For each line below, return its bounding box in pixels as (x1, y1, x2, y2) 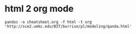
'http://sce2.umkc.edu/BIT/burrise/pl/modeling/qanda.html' (4, 23, 133, 29)
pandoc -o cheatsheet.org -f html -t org (4, 19, 92, 24)
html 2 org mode (4, 3, 74, 14)
